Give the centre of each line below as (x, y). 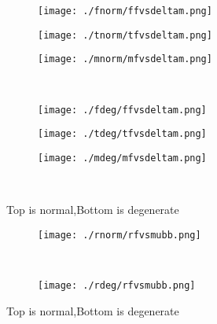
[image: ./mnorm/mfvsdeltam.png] (125, 59)
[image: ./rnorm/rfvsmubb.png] (120, 235)
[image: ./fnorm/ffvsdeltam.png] (125, 11)
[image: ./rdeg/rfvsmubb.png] (117, 285)
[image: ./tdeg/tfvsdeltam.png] (122, 134)
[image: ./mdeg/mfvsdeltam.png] (122, 158)
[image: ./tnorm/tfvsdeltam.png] (125, 35)
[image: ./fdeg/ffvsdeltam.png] (122, 110)
